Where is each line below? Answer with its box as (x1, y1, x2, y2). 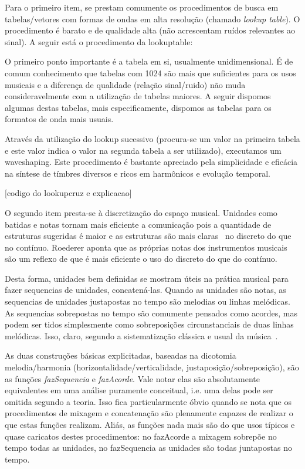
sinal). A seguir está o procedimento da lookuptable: (5, 35, 193, 48)
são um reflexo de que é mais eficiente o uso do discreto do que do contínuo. (5, 252, 277, 265)
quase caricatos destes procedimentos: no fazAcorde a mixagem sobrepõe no (5, 430, 277, 442)
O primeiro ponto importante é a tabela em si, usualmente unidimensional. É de (5, 55, 293, 68)
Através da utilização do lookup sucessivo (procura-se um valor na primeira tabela (5, 132, 300, 144)
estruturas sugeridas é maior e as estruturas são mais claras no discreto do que (5, 230, 292, 242)
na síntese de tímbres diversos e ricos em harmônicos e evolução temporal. (5, 167, 270, 179)
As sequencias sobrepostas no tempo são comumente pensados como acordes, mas (5, 306, 297, 319)
